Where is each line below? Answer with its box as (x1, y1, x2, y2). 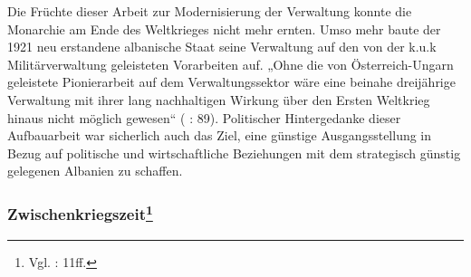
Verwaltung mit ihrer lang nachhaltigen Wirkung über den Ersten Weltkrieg (7, 90, 430, 109)
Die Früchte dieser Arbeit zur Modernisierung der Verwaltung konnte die (7, 2, 412, 20)
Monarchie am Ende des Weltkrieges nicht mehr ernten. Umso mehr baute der (7, 19, 441, 38)
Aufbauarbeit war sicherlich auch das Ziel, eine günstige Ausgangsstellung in (7, 126, 432, 145)
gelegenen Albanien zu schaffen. (7, 161, 183, 180)
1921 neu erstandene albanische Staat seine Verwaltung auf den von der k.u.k (7, 37, 437, 56)
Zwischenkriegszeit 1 (7, 200, 153, 225)
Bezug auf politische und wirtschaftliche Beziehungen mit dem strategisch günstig (7, 143, 461, 162)
